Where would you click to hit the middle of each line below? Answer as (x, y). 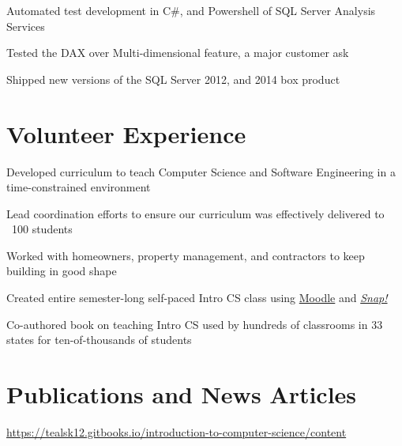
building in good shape (62, 271)
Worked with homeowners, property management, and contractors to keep (186, 255)
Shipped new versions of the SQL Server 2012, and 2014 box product (173, 79)
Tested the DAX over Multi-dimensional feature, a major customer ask (178, 53)
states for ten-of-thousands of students (99, 340)
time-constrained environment (79, 187)
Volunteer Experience (126, 133)
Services (26, 26)
